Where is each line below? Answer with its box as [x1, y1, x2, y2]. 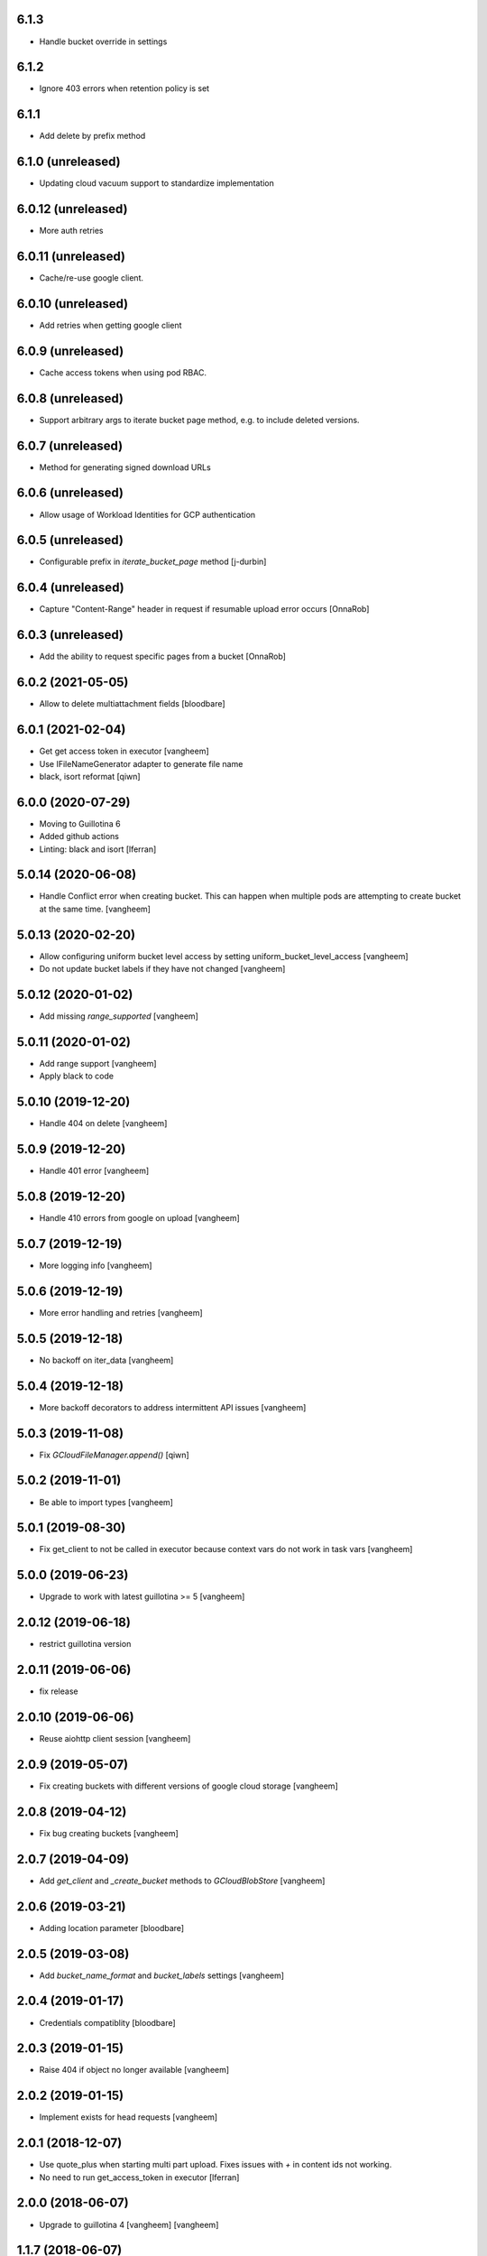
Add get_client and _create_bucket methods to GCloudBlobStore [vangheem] [39, 1875, 326, 1886]
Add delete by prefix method [39, 131, 146, 142]
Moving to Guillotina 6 [39, 818, 121, 829]
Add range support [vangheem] [39, 1058, 157, 1068]
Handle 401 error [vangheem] [39, 1165, 149, 1177]
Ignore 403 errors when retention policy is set [39, 83, 210, 94]
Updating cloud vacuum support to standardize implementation [39, 178, 275, 189]
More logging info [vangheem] [39, 1260, 152, 1271]
